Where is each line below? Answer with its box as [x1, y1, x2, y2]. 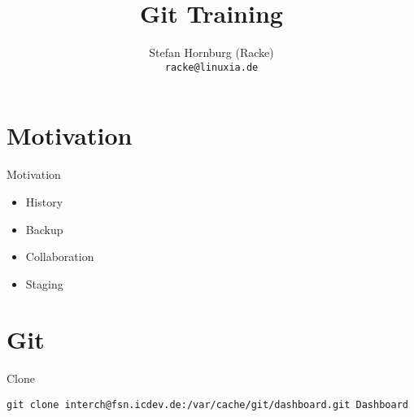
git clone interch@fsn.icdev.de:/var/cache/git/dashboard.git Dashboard [7, 399, 408, 410]
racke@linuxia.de [164, 61, 259, 73]
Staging [25, 275, 63, 292]
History [25, 193, 63, 210]
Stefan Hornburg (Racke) [149, 44, 274, 61]
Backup [25, 220, 63, 237]
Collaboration [25, 248, 94, 265]
